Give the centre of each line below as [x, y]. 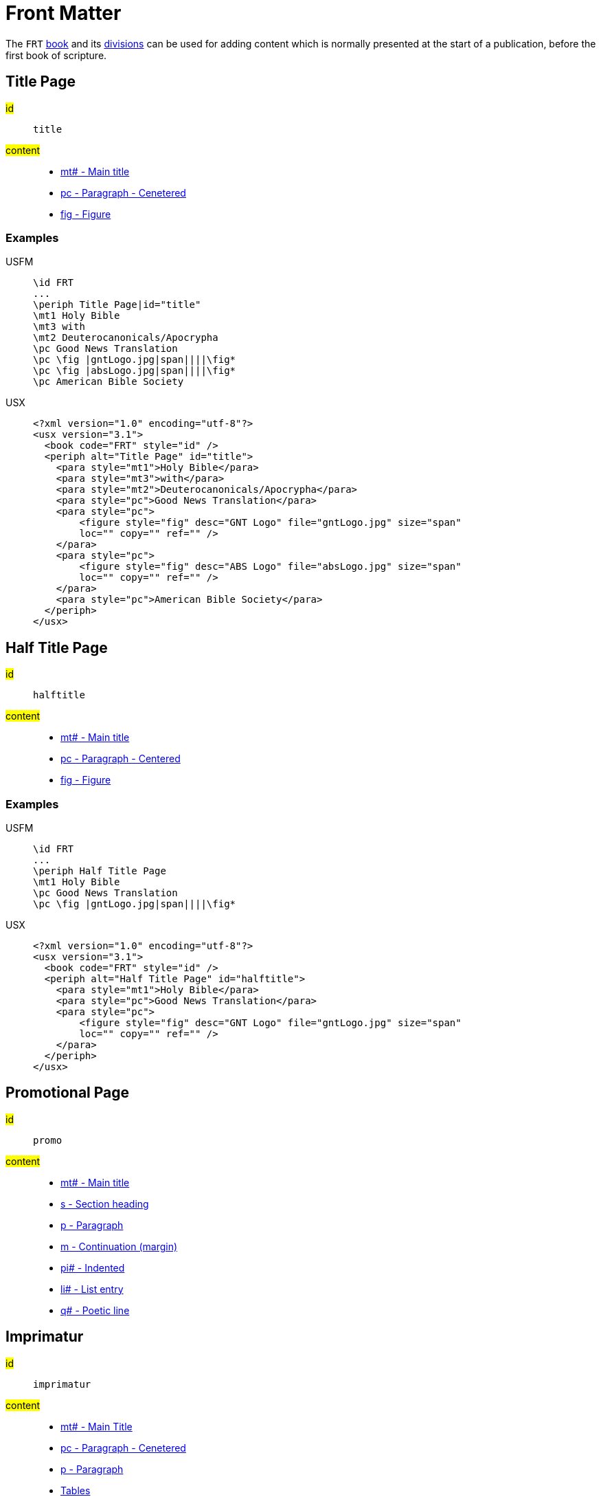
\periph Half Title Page [100, 871]
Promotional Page [68, 1093]
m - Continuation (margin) [119, 1246]
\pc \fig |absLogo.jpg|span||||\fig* [135, 371]
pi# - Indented [93, 1267]
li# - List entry [92, 1289]
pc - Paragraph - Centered [121, 759]
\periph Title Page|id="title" [117, 305]
